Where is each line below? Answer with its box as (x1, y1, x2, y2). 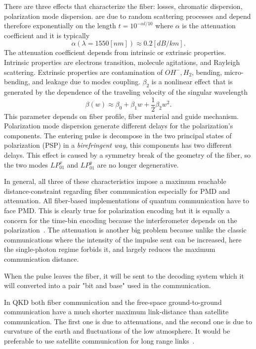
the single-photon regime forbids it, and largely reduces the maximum (4, 244, 215, 254)
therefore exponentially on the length (4, 20, 116, 31)
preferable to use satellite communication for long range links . (4, 336, 195, 346)
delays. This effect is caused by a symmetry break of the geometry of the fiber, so (4, 149, 251, 160)
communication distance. (4, 253, 79, 264)
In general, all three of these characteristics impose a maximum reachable (4, 176, 226, 186)
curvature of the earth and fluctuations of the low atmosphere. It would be (4, 326, 230, 336)
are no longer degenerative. (97, 159, 179, 170)
